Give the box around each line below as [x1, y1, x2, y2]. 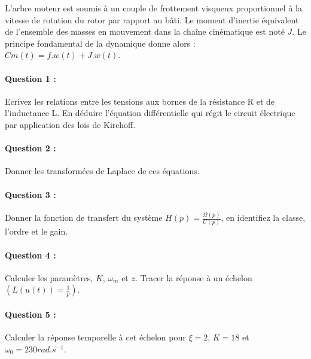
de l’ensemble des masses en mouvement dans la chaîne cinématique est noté [5, 25, 285, 38]
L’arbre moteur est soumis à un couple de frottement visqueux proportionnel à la [5, 2, 302, 14]
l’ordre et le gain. [5, 225, 68, 238]
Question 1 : [5, 72, 56, 84]
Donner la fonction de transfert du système [5, 211, 163, 224]
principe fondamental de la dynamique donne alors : [5, 36, 196, 49]
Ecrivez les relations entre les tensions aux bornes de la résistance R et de [5, 95, 275, 107]
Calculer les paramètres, [5, 271, 93, 284]
